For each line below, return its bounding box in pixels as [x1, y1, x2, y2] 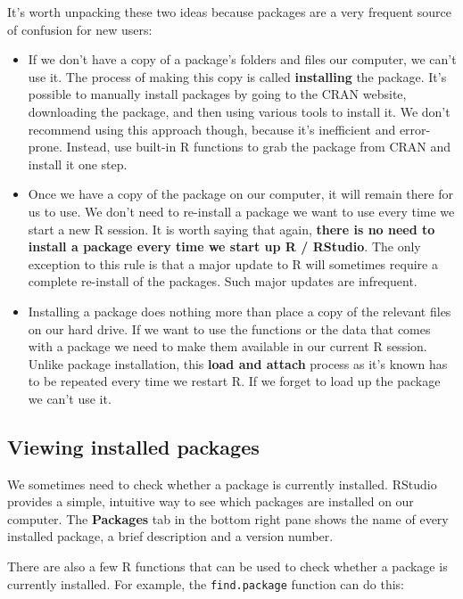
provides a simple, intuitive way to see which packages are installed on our [7, 492, 414, 511]
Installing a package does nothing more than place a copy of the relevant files [28, 301, 451, 320]
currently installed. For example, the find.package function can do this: [7, 574, 404, 593]
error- [399, 119, 431, 138]
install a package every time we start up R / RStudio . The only [28, 237, 421, 256]
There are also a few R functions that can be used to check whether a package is [7, 557, 448, 576]
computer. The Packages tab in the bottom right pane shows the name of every [7, 509, 449, 528]
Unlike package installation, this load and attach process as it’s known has [28, 354, 448, 373]
